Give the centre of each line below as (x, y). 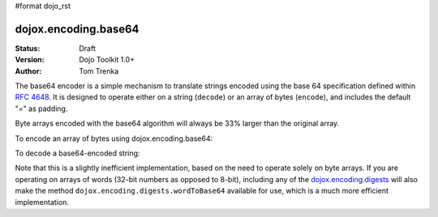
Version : (30, 60)
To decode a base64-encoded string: (77, 153)
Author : (28, 71)
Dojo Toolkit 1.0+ (107, 60)
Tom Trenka (99, 71)
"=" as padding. (41, 108)
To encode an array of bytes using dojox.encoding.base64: (114, 138)
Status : (28, 48)
